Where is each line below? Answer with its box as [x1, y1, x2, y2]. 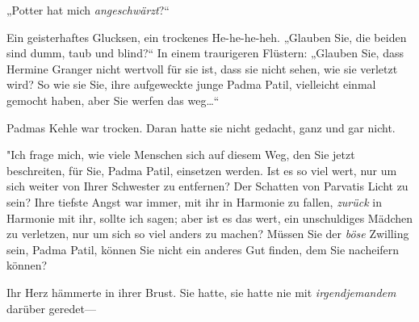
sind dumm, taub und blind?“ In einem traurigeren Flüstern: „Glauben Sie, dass [6, 44, 404, 61]
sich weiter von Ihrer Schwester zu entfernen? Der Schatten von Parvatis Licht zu [6, 178, 409, 194]
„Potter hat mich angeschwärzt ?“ [6, 2, 170, 18]
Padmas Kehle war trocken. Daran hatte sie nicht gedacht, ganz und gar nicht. [6, 119, 396, 136]
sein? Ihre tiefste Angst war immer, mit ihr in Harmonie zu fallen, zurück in [6, 193, 383, 210]
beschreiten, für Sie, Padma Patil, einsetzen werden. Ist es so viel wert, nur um [6, 161, 397, 178]
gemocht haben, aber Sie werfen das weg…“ [6, 91, 220, 108]
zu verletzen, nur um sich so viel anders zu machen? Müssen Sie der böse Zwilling [6, 225, 409, 242]
